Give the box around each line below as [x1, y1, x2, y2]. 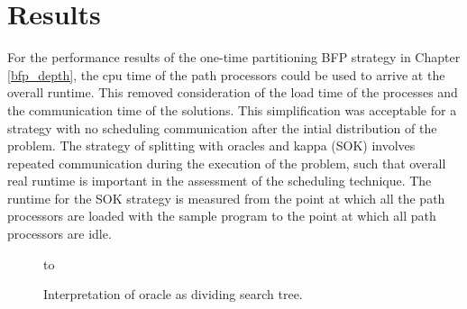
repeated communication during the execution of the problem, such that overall [7, 153, 446, 172]
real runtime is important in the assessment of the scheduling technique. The [7, 171, 432, 190]
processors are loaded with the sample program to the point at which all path [7, 206, 436, 225]
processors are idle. [7, 224, 112, 243]
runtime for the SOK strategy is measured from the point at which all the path [7, 188, 445, 207]
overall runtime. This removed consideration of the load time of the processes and [7, 83, 458, 102]
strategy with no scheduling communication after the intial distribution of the [7, 118, 437, 137]
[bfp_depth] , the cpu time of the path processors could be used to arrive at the [7, 65, 445, 84]
